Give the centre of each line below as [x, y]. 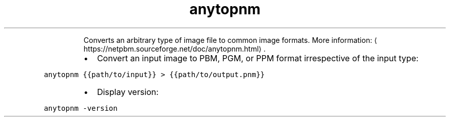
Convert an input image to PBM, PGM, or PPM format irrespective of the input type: [258, 58]
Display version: [128, 92]
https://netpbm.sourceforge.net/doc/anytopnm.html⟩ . [175, 49]
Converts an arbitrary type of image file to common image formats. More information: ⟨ [230, 40]
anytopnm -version [81, 108]
